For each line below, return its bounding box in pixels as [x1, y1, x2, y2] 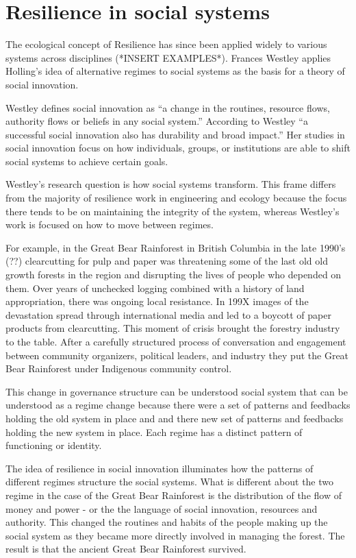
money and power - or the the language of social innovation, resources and [5, 501, 318, 515]
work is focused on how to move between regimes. [5, 217, 214, 232]
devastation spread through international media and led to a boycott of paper [5, 307, 331, 322]
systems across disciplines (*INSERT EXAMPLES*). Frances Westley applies [5, 50, 331, 64]
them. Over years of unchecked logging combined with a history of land [5, 280, 305, 295]
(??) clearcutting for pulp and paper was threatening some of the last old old [5, 254, 328, 268]
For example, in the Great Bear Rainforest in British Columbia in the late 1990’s [5, 240, 346, 254]
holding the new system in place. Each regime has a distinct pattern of [5, 424, 303, 439]
